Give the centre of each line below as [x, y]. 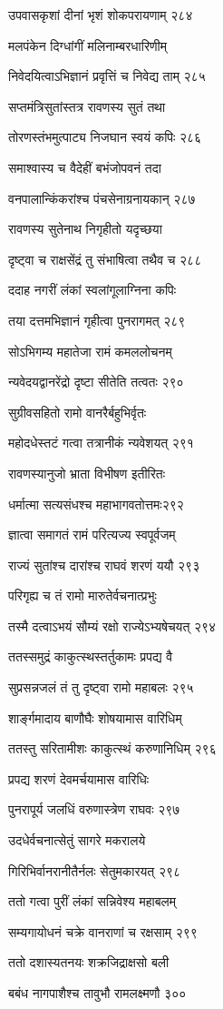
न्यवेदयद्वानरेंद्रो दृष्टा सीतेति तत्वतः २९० [96, 382]
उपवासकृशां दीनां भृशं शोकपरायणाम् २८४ [101, 15]
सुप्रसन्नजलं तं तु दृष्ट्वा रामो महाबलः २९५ [101, 687]
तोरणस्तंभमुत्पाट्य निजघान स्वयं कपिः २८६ [105, 137]
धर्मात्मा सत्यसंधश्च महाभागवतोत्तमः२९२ [96, 504]
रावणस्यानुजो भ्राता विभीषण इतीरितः [87, 473]
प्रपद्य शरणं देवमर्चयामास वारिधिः [79, 778]
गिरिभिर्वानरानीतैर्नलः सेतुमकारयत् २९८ [95, 870]
